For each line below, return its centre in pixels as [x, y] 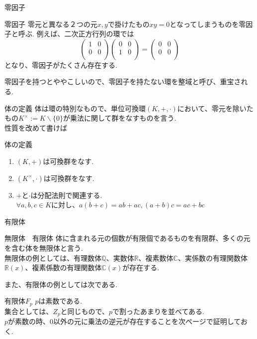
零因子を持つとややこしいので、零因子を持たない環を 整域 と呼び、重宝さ [123, 82]
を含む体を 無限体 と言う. [44, 248]
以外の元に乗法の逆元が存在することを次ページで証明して [147, 321]
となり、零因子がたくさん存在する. [61, 65]
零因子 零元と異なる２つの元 [51, 24]
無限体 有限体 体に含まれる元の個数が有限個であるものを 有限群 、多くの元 [128, 238]
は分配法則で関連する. [66, 195]
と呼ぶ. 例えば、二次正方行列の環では [73, 34]
